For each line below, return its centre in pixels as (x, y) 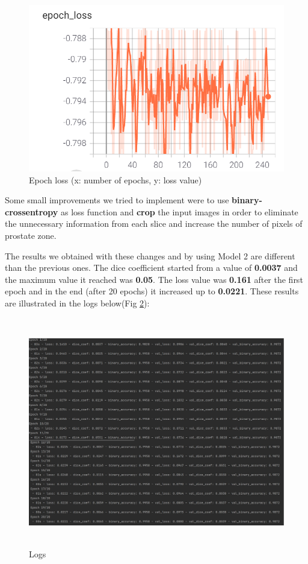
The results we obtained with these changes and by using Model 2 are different (150, 255)
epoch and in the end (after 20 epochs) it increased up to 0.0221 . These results (152, 291)
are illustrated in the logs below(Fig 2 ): (77, 303)
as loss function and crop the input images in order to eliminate (180, 211)
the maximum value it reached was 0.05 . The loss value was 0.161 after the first (154, 279)
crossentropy (32, 211)
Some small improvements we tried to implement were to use (117, 200)
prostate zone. (31, 235)
